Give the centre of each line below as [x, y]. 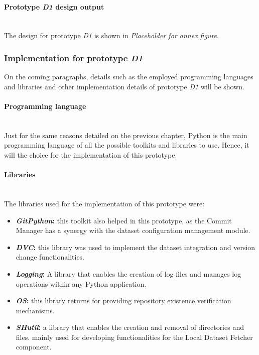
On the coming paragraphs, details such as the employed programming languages [129, 77]
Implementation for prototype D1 [74, 57]
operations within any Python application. [81, 283]
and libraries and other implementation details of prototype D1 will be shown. [124, 86]
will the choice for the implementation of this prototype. [91, 154]
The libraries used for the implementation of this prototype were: [104, 203]
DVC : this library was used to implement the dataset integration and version [136, 247]
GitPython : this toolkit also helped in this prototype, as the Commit [124, 220]
